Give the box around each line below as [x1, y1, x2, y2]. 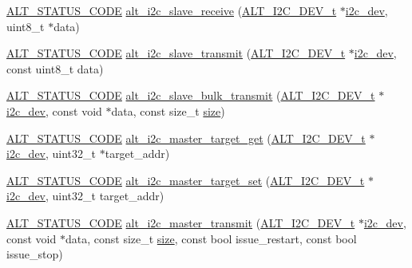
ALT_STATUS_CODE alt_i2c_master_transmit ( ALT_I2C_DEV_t [6, 214, 355, 231]
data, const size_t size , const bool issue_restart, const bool [65, 230, 357, 246]
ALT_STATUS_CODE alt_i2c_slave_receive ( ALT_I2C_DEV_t [6, 2, 337, 18]
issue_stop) [6, 246, 63, 262]
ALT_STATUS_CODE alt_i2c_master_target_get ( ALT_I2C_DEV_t [6, 129, 366, 146]
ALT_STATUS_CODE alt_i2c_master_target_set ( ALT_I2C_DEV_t [6, 171, 365, 188]
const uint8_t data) [6, 60, 104, 77]
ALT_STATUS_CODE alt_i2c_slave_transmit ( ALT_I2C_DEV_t [6, 45, 346, 61]
